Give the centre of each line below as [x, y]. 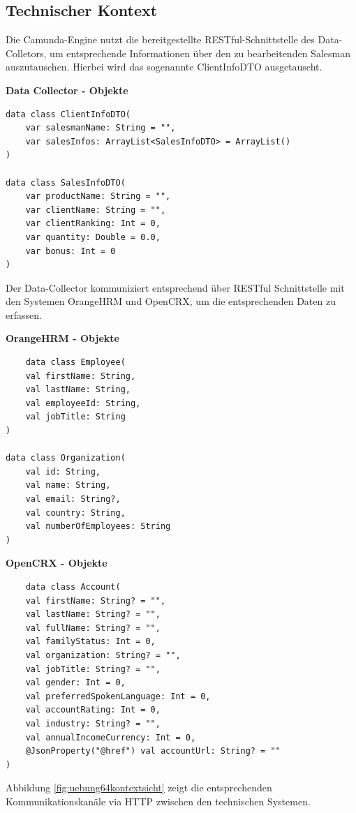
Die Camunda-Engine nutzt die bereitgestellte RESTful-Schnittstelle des [160, 39]
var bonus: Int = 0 [71, 251]
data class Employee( [75, 363]
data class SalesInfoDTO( [66, 182]
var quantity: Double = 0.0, [93, 237]
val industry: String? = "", [93, 723]
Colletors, [26, 53]
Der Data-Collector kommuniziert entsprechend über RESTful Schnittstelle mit [175, 287]
